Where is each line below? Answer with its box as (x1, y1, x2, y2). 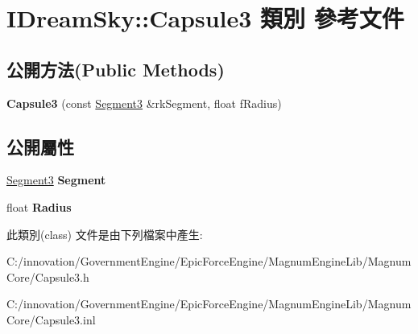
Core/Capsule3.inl (6, 311, 96, 328)
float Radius (6, 198, 72, 215)
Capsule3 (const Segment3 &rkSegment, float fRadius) (6, 94, 282, 111)
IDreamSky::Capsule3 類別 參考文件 (6, 2, 404, 35)
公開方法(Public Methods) (6, 56, 225, 81)
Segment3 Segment (6, 171, 106, 188)
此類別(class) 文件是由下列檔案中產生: (6, 225, 203, 242)
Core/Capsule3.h (6, 268, 89, 285)
